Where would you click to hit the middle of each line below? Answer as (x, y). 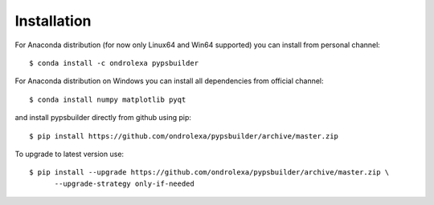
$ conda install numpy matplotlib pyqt (108, 99)
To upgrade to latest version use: (70, 154)
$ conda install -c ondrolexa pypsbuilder (114, 63)
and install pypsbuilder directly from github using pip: (103, 118)
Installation (53, 21)
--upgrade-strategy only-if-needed (124, 183)
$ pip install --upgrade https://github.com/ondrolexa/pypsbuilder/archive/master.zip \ (209, 173)
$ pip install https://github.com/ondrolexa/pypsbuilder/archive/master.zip (184, 136)
